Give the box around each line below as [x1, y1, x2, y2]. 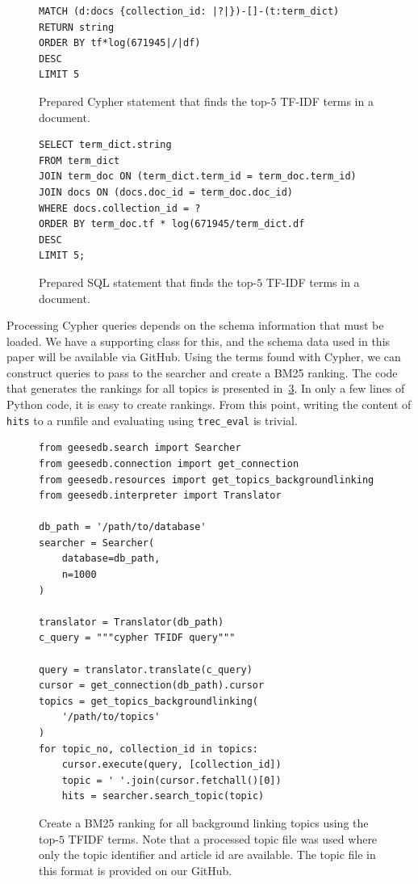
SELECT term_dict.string [39, 139, 172, 151]
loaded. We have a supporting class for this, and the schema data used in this [6, 332, 391, 349]
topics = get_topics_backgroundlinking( [39, 695, 259, 707]
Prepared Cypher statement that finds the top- [39, 92, 271, 109]
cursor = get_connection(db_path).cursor [39, 680, 265, 692]
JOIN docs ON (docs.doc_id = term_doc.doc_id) [39, 186, 293, 198]
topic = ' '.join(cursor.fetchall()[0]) [61, 774, 282, 786]
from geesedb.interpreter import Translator [39, 490, 282, 502]
